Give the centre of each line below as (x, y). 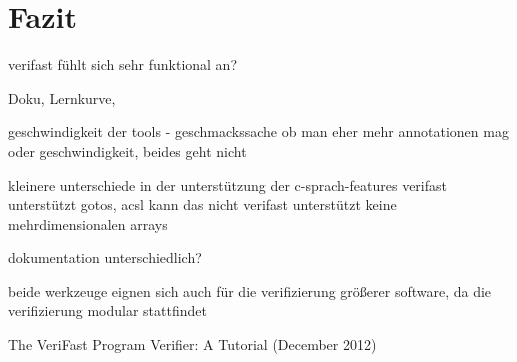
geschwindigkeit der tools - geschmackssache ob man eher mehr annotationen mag (258, 131)
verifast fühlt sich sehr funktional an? (123, 64)
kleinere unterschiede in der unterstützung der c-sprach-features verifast (227, 184)
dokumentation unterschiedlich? (105, 257)
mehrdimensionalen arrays (88, 223)
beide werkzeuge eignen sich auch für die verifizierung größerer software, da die (250, 290)
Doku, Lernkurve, (62, 97)
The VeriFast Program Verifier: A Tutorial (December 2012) (192, 344)
